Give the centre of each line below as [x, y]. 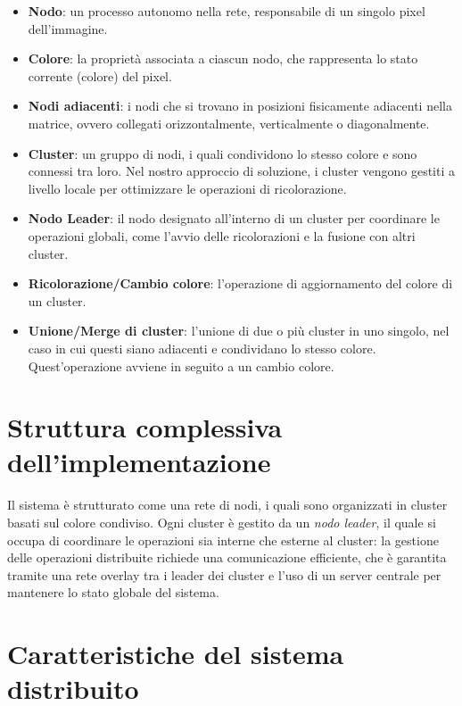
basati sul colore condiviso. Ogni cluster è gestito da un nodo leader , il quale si [222, 522]
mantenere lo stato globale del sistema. [113, 592]
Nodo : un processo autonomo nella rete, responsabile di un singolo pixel [227, 11]
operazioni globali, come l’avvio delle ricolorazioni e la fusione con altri [222, 235]
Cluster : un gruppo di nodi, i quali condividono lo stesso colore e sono [223, 153]
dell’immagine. [68, 28]
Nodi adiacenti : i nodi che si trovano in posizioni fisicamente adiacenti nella [240, 106]
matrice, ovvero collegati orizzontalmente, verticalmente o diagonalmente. [229, 123]
